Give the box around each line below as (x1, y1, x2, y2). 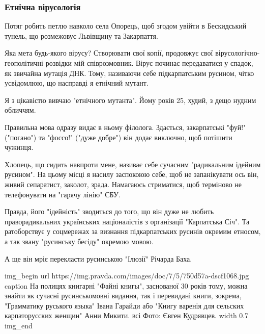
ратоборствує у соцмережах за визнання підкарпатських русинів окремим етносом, (5, 226, 261, 237)
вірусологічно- (215, 47, 260, 58)
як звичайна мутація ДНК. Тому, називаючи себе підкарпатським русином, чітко (5, 67, 254, 78)
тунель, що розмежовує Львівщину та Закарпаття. (5, 30, 158, 41)
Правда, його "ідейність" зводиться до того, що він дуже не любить (5, 206, 214, 217)
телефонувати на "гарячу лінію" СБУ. (5, 189, 121, 199)
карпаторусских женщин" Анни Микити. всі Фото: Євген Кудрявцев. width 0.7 (5, 310, 249, 321)
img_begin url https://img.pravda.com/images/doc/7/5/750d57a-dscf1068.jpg (5, 270, 249, 281)
